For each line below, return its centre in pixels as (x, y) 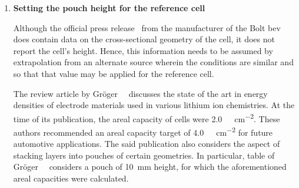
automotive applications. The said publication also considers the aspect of (147, 144)
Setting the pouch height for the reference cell (109, 8)
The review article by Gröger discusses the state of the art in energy (140, 93)
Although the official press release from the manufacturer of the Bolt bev (147, 27)
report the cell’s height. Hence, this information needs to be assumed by (143, 50)
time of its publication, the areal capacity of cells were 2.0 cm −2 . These (147, 117)
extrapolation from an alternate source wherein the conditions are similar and (153, 62)
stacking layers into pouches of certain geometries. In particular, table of (144, 155)
